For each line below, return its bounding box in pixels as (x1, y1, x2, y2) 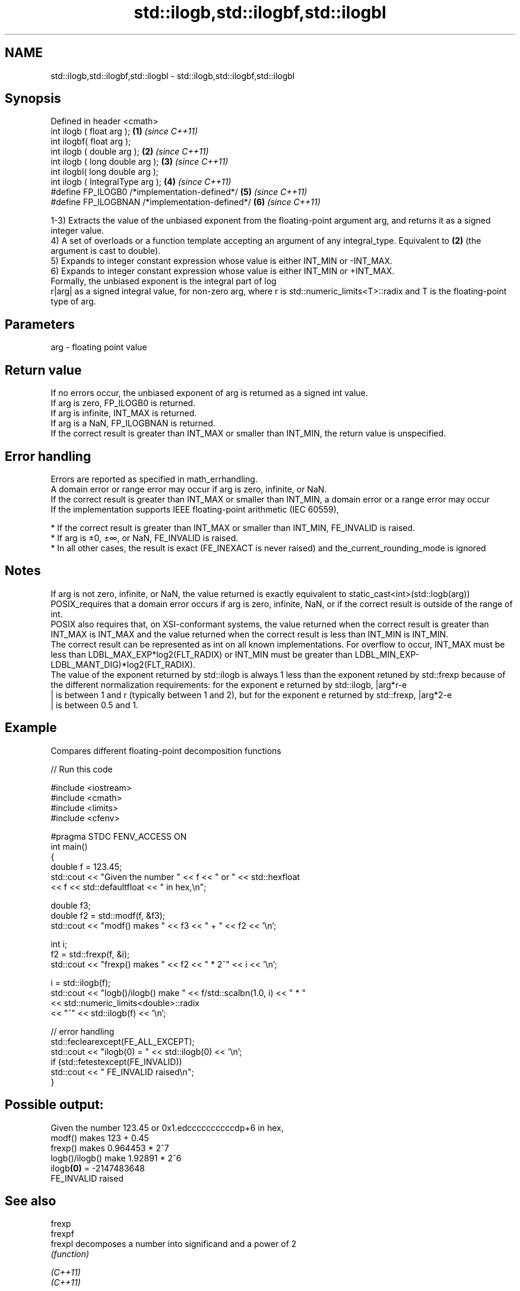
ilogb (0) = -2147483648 (50, 1163, 145, 1173)
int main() (50, 841, 88, 852)
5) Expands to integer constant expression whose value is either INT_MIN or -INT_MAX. (50, 256, 393, 266)
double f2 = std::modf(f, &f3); (50, 910, 166, 921)
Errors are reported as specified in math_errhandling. (50, 473, 258, 484)
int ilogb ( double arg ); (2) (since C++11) (50, 146, 209, 157)
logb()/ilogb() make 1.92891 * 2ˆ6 (50, 1152, 182, 1163)
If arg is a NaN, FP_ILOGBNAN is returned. (50, 418, 215, 429)
